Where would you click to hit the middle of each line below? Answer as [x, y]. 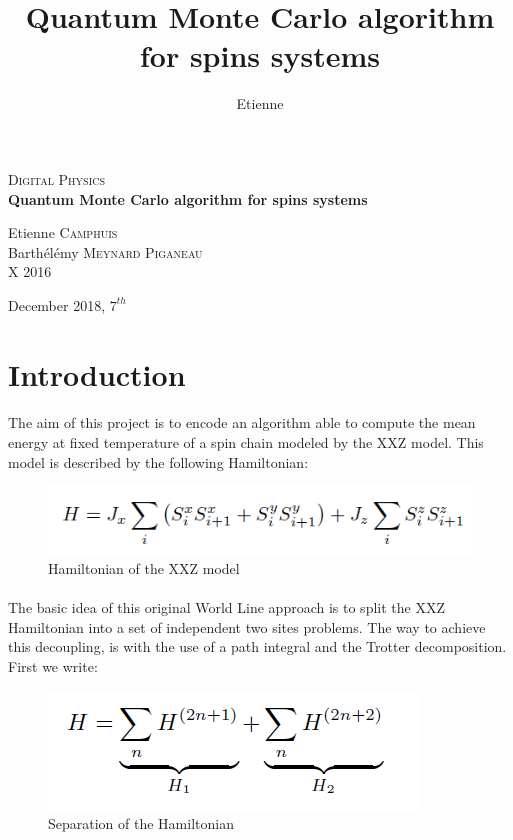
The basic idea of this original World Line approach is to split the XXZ [226, 607]
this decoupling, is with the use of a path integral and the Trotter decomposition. [257, 646]
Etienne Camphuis [63, 232]
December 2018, [57, 304]
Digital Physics [57, 178]
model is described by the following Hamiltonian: [158, 461]
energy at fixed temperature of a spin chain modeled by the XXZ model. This [246, 442]
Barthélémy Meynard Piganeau [105, 251]
